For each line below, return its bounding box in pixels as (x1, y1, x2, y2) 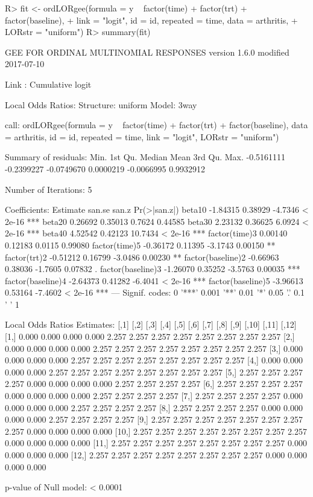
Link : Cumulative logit (5, 77, 92, 90)
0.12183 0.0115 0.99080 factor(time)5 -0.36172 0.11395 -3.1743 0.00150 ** (5, 238, 276, 251)
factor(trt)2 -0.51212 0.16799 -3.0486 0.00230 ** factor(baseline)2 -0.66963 (5, 250, 279, 263)
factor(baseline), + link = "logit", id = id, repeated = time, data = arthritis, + (5, 13, 298, 26)
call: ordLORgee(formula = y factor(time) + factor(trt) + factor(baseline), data (5, 119, 308, 131)
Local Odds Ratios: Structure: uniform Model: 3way (5, 98, 197, 111)
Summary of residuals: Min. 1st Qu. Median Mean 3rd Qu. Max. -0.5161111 (5, 151, 286, 163)
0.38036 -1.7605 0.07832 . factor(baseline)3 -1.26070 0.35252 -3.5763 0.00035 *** (5, 262, 300, 275)
